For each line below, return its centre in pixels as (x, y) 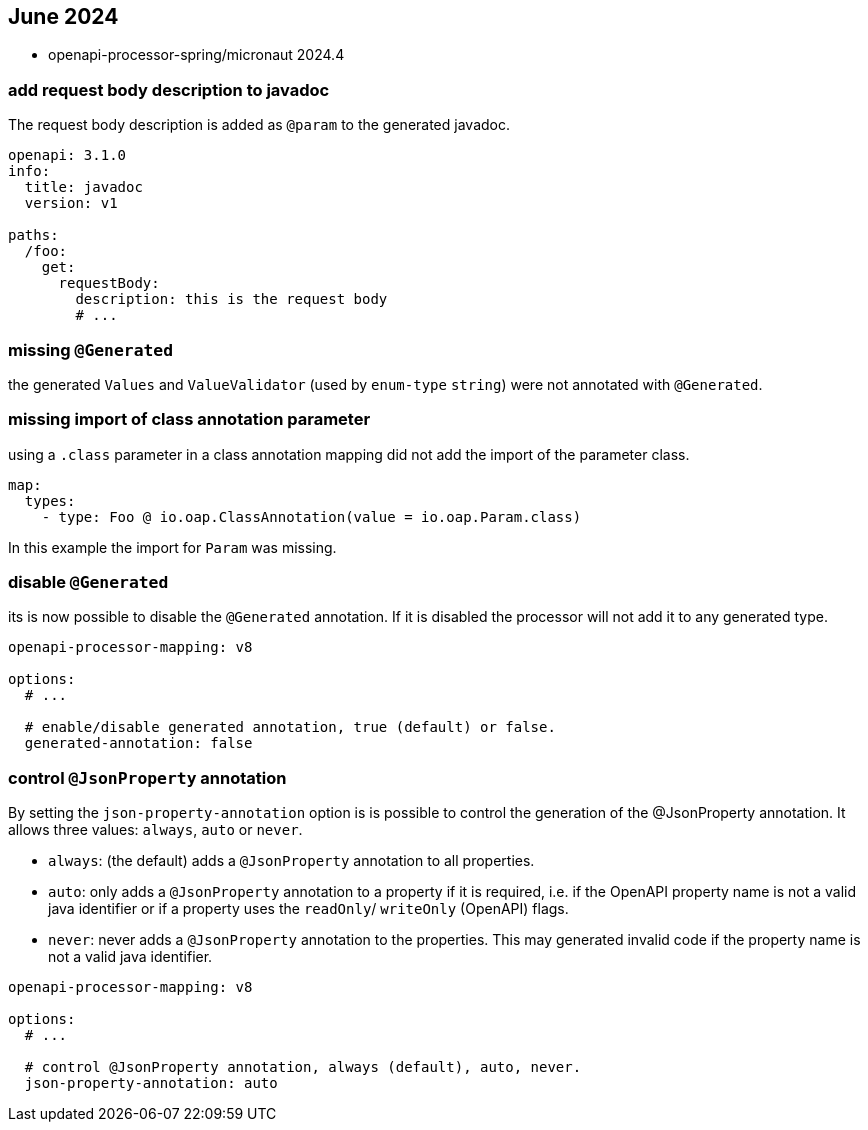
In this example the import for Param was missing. (172, 547)
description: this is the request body (231, 299)
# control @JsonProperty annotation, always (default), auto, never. (303, 1067)
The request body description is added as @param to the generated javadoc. (259, 125)
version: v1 (71, 203)
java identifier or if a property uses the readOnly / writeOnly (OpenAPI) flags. (308, 909)
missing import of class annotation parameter (189, 419)
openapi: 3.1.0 (67, 155)
